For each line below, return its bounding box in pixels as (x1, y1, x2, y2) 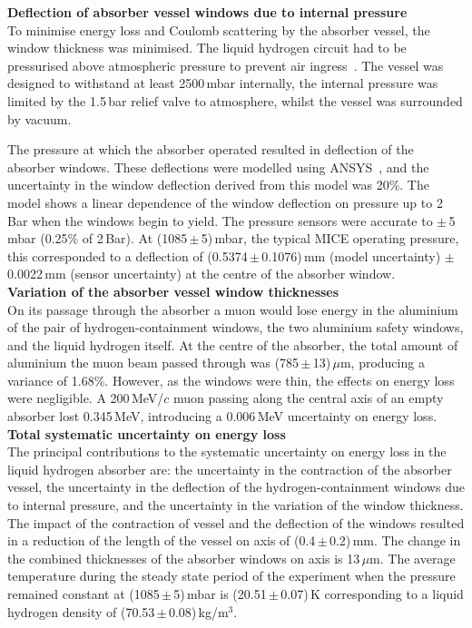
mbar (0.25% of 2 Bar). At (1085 (7, 229, 188, 248)
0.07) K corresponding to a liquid (280, 584, 464, 603)
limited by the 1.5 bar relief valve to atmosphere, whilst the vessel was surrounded (7, 91, 463, 110)
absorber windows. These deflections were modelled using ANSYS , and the (7, 157, 429, 176)
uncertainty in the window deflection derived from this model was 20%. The (7, 175, 429, 194)
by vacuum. (7, 109, 72, 128)
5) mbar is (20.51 (173, 584, 267, 603)
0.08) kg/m (168, 602, 229, 621)
